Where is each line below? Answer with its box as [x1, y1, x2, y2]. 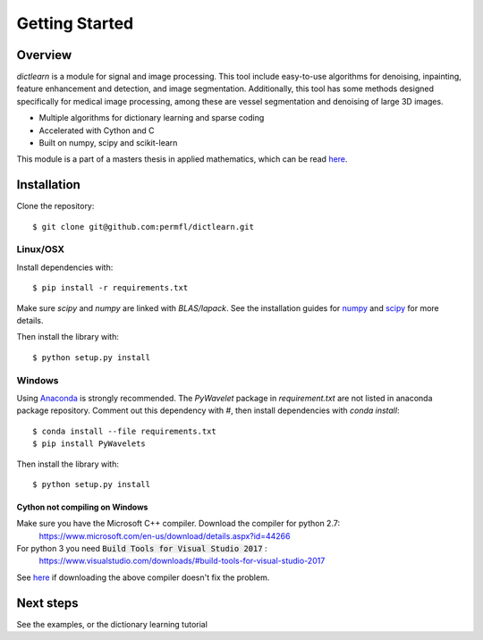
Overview [16, 47, 72, 63]
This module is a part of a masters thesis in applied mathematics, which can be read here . [16, 154, 348, 164]
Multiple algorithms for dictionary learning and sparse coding [38, 113, 265, 123]
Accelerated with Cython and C [38, 125, 155, 136]
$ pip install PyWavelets [32, 439, 147, 449]
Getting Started [16, 13, 134, 33]
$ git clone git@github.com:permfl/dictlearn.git [32, 222, 255, 232]
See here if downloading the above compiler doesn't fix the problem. [16, 572, 270, 583]
